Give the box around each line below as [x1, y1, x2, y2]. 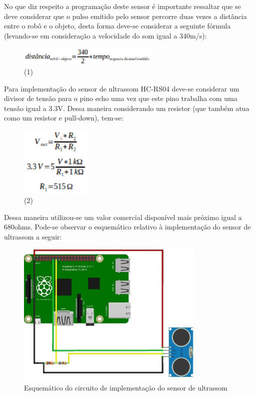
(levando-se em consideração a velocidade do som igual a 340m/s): [4, 30, 207, 40]
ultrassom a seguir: [4, 231, 62, 241]
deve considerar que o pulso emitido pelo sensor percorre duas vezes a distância [4, 10, 247, 21]
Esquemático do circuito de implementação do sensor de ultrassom [24, 382, 227, 393]
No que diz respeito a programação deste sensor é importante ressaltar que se [4, 1, 241, 11]
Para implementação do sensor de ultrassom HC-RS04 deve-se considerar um [4, 83, 239, 93]
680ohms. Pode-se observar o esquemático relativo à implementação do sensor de [4, 221, 251, 232]
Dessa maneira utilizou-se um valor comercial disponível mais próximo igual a [4, 211, 242, 222]
